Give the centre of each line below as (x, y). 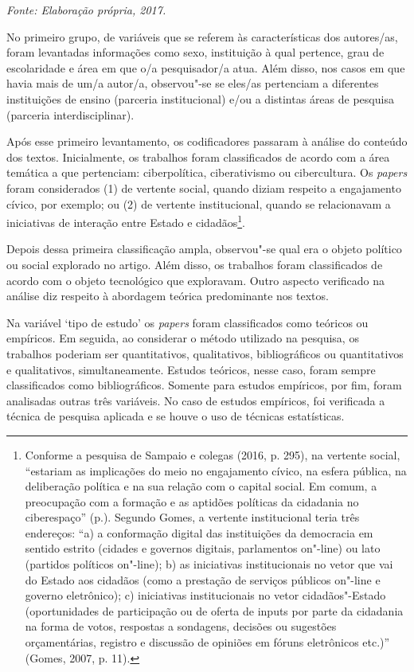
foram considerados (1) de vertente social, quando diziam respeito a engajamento (204, 188)
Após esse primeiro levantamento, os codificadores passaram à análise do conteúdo (207, 141)
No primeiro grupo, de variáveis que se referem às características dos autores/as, (202, 36)
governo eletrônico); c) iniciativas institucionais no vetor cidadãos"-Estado (205, 595)
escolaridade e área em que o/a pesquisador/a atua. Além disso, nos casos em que (206, 67)
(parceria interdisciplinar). (70, 114)
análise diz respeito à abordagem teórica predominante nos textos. (168, 296)
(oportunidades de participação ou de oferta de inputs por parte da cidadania (214, 610)
